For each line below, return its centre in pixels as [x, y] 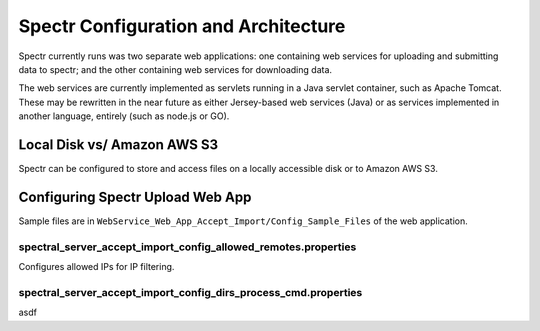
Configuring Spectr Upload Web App [135, 196]
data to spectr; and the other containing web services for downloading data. [175, 69]
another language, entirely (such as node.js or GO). [124, 116]
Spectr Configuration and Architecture [182, 26]
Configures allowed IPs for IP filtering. [96, 267]
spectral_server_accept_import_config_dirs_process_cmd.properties [190, 292]
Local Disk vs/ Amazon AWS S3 [118, 144]
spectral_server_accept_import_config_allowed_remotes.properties [187, 247]
